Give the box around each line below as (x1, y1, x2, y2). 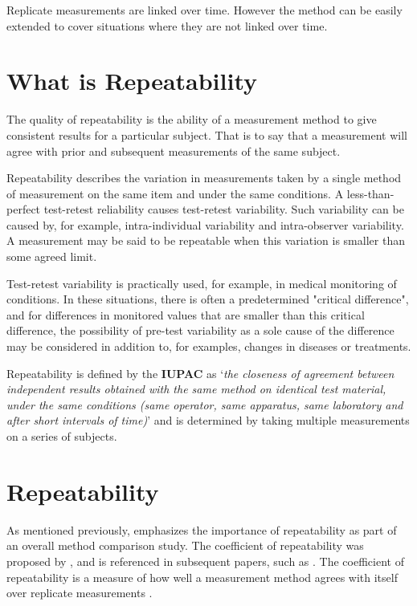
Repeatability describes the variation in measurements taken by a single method (6, 169, 402, 186)
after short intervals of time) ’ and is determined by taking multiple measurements (6, 412, 410, 429)
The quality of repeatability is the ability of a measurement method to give (6, 111, 377, 128)
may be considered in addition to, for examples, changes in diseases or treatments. (6, 338, 411, 355)
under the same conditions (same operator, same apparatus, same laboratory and (6, 396, 403, 413)
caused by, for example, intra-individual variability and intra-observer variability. (6, 216, 404, 233)
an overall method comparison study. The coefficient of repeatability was (6, 537, 364, 554)
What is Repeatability (6, 64, 258, 97)
